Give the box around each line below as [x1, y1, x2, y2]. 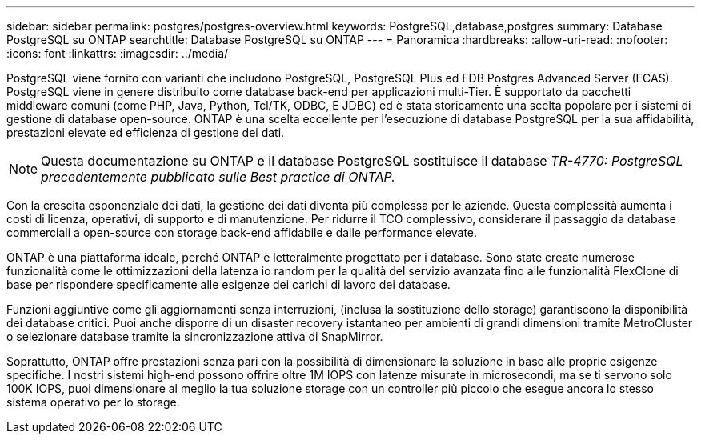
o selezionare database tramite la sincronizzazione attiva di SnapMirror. [6, 330, 383, 343]
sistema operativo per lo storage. [6, 395, 180, 409]
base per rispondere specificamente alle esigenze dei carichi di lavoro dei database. [6, 278, 451, 291]
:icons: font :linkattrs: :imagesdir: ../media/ [6, 46, 229, 60]
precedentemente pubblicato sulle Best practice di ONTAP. [41, 169, 395, 185]
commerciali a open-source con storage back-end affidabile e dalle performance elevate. [6, 226, 478, 239]
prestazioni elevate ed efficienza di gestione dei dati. [6, 126, 285, 139]
